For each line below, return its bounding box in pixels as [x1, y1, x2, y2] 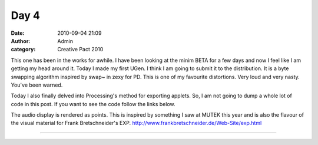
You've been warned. [11, 81, 63, 88]
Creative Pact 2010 [57, 46, 104, 53]
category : [11, 46, 36, 53]
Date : [11, 29, 25, 37]
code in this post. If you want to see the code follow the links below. [11, 100, 176, 107]
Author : [11, 37, 31, 44]
